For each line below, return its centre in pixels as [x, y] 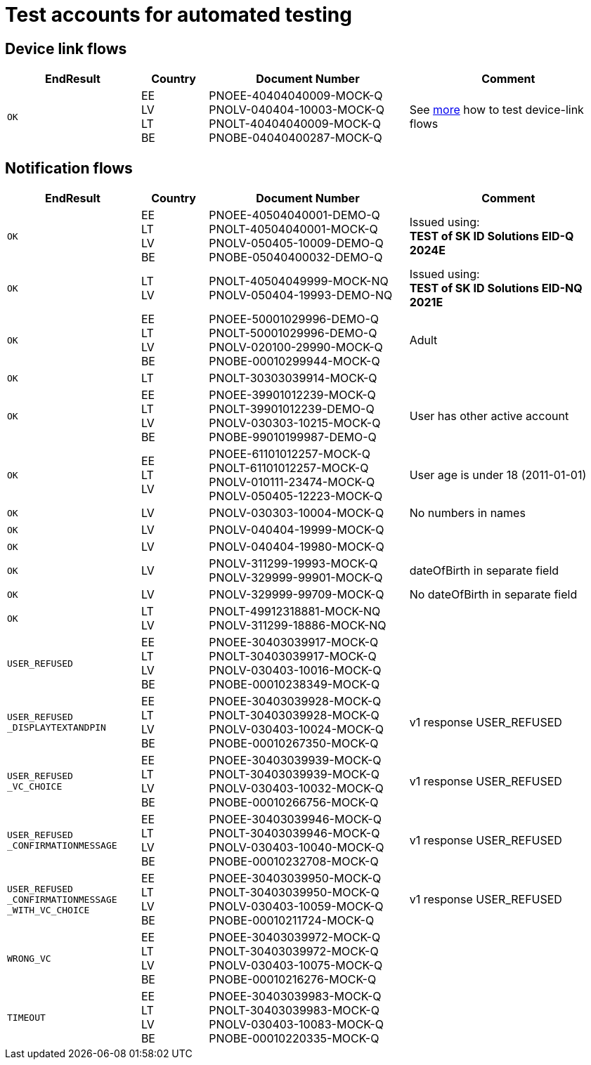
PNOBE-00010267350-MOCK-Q [294, 744]
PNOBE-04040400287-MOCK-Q [295, 138]
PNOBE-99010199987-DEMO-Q [293, 437]
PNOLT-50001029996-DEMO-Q [293, 333]
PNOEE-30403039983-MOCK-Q [295, 997]
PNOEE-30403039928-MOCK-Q [295, 701]
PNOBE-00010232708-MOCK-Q [294, 862]
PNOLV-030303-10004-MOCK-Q [297, 513]
